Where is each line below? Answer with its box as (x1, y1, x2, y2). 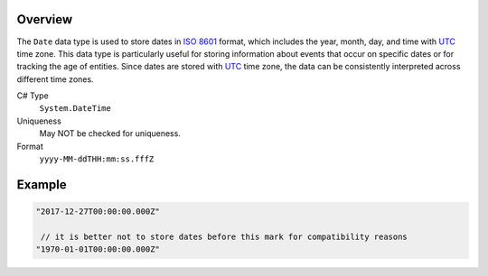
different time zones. (16, 73, 94, 85)
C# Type (16, 90, 49, 101)
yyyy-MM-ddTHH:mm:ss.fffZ (39, 154, 155, 164)
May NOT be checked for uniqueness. (39, 128, 181, 139)
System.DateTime (39, 104, 112, 114)
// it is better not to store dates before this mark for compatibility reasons (41, 231, 408, 242)
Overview (16, 12, 73, 27)
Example (16, 177, 67, 192)
